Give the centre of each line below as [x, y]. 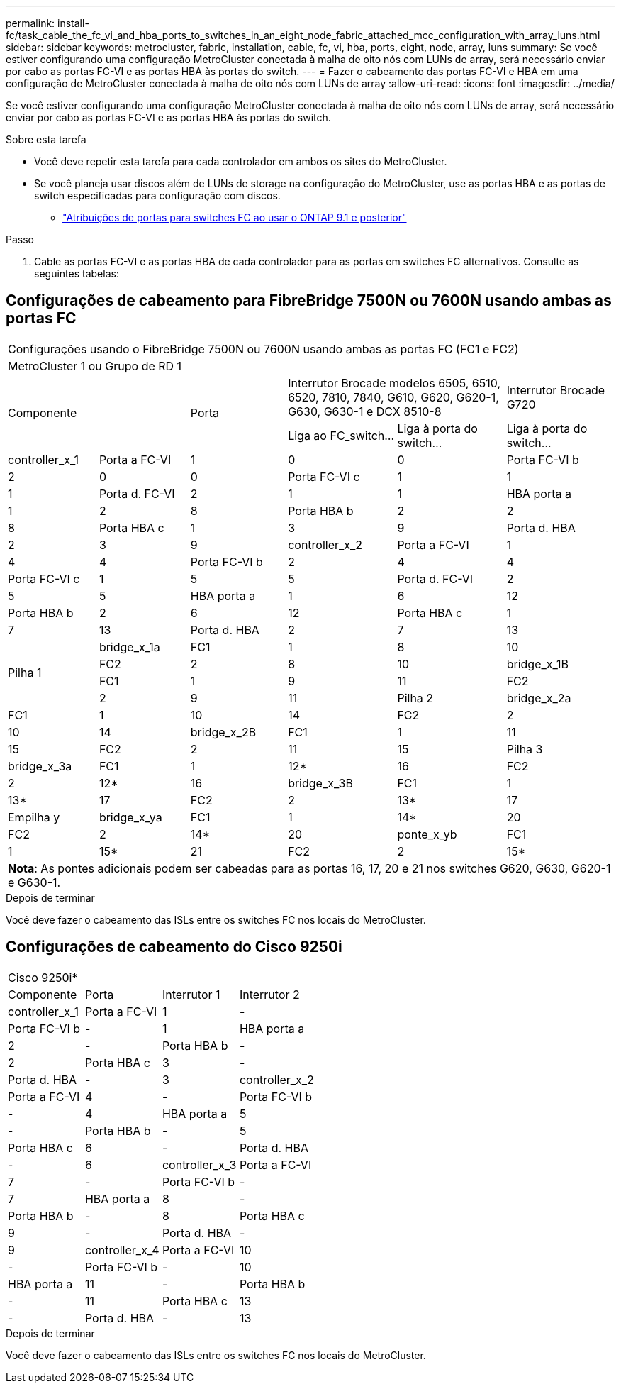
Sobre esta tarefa [46, 139]
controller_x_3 [199, 1164]
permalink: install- [47, 23]
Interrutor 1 [191, 994]
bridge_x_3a [40, 766]
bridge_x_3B [320, 783]
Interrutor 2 [269, 994]
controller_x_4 [122, 1250]
